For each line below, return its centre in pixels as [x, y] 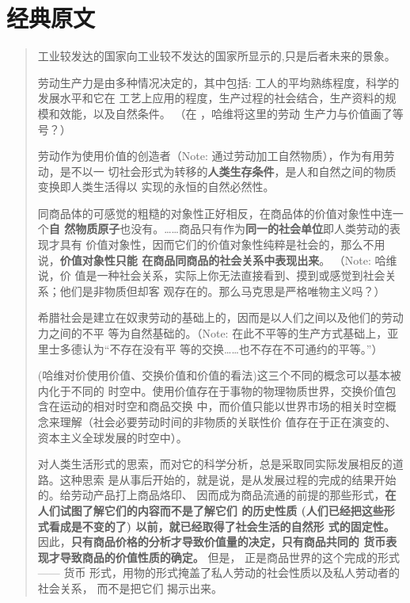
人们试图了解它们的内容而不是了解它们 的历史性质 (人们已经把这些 [211, 510]
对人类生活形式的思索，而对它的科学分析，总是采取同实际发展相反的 [215, 464]
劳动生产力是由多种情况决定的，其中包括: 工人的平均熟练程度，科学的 [218, 82]
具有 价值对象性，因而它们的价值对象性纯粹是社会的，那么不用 [222, 244]
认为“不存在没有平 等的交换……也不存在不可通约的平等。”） [232, 348]
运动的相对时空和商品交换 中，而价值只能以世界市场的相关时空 [222, 406]
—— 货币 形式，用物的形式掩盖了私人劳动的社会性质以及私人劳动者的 [219, 572]
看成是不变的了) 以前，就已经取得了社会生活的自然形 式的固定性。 [222, 526]
